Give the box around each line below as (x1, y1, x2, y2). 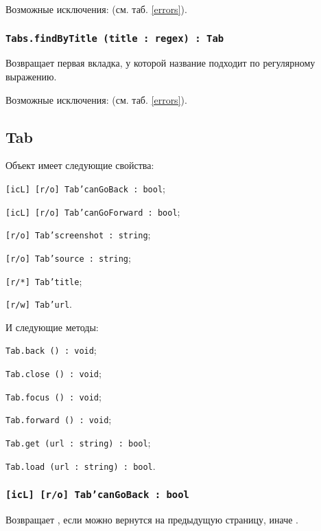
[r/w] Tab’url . (5, 297, 72, 311)
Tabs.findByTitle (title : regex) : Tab (5, 32, 224, 44)
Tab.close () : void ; (5, 366, 102, 381)
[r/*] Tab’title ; (5, 273, 82, 288)
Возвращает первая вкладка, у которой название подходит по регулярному (5, 56, 316, 70)
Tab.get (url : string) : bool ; (5, 436, 151, 450)
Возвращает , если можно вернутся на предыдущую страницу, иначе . (5, 512, 298, 527)
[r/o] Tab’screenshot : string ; (5, 227, 151, 242)
